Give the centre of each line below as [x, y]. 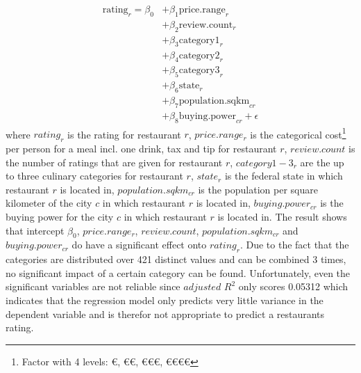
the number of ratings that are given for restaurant [114, 162]
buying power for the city [60, 217]
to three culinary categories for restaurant [94, 176]
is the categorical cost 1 [298, 133]
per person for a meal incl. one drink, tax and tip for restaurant [141, 149]
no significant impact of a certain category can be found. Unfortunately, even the [178, 272]
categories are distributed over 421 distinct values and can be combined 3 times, [176, 259]
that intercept [35, 230]
